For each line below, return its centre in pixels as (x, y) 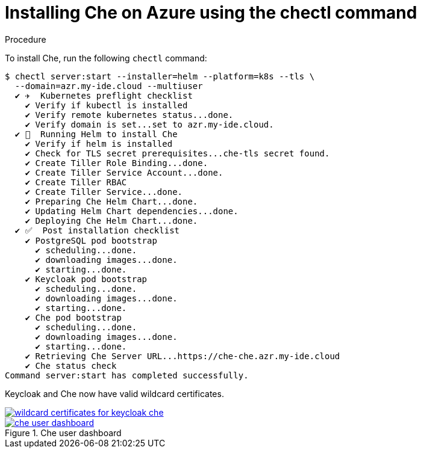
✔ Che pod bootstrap (73, 317)
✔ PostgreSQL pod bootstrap (91, 240)
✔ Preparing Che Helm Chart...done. (111, 201)
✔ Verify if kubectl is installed (106, 105)
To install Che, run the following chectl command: (106, 58)
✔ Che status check (71, 365)
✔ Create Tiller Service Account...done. (124, 172)
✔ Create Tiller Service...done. (104, 192)
